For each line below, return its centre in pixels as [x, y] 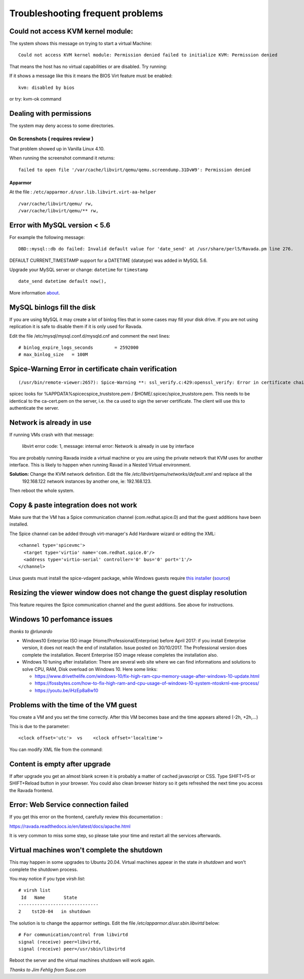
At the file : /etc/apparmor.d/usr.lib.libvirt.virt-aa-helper [83, 192]
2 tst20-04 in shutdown [54, 912]
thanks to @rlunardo [31, 631]
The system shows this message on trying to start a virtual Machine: [81, 44]
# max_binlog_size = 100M [53, 355]
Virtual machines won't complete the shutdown [86, 850]
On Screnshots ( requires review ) [51, 139]
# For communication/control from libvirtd [73, 935]
